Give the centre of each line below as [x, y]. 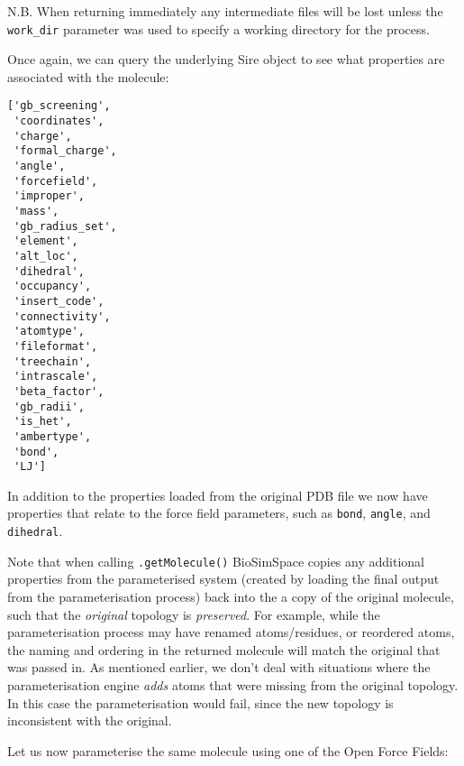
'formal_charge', [65, 151]
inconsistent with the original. [90, 720]
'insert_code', [59, 301]
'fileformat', [56, 346]
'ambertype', [53, 436]
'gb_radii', [49, 406]
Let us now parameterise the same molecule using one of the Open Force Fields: [228, 750]
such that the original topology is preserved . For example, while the [194, 614]
